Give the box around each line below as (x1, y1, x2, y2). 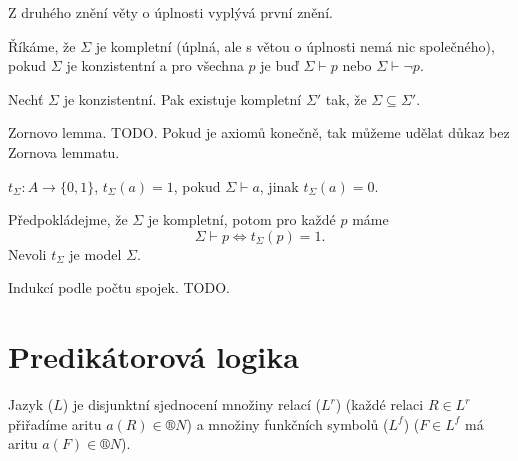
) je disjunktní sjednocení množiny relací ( (62, 394, 321, 415)
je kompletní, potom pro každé (147, 209, 336, 230)
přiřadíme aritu (8, 413, 102, 434)
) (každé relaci (335, 394, 424, 415)
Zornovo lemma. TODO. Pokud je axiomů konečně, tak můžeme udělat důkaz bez (8, 122, 510, 143)
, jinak (259, 175, 299, 196)
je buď (260, 55, 299, 76)
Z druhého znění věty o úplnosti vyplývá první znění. (8, 2, 333, 22)
